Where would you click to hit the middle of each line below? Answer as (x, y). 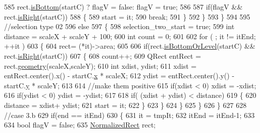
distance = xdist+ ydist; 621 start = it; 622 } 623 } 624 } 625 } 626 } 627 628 (125, 105)
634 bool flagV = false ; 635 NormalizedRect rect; (80, 125)
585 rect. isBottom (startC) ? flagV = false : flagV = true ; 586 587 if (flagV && (123, 7)
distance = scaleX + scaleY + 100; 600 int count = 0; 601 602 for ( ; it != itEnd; (130, 36)
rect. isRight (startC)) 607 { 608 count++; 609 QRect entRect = (103, 55)
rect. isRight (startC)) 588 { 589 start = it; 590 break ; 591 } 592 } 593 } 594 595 (127, 16)
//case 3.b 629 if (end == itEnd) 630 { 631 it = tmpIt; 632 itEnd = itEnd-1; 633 (129, 115)
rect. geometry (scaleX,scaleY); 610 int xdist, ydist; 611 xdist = (100, 65)
